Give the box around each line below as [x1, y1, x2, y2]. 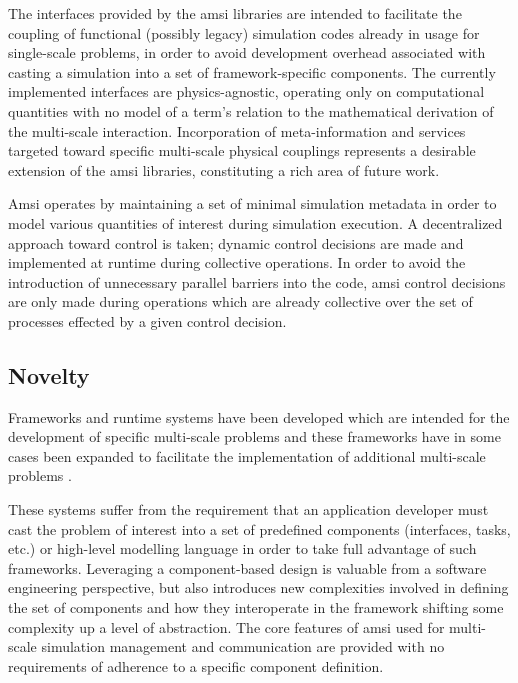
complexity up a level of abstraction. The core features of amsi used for [8, 616, 445, 637]
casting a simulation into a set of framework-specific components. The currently [8, 61, 496, 82]
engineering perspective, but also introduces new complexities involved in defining [8, 577, 509, 598]
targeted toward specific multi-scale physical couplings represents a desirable [8, 140, 476, 161]
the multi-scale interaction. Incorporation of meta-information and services [8, 120, 466, 141]
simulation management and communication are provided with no [41, 636, 445, 657]
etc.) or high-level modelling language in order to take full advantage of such [8, 538, 477, 559]
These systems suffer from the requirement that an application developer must [8, 499, 489, 520]
